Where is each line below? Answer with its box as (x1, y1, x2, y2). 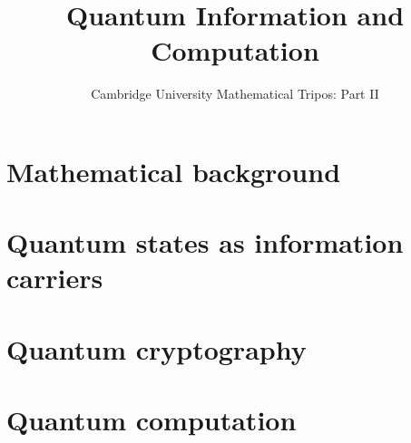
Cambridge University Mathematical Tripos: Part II (91, 84, 379, 103)
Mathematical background (6, 152, 341, 189)
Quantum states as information (6, 224, 404, 261)
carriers (6, 259, 103, 296)
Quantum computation (6, 401, 297, 438)
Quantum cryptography (6, 330, 307, 367)
